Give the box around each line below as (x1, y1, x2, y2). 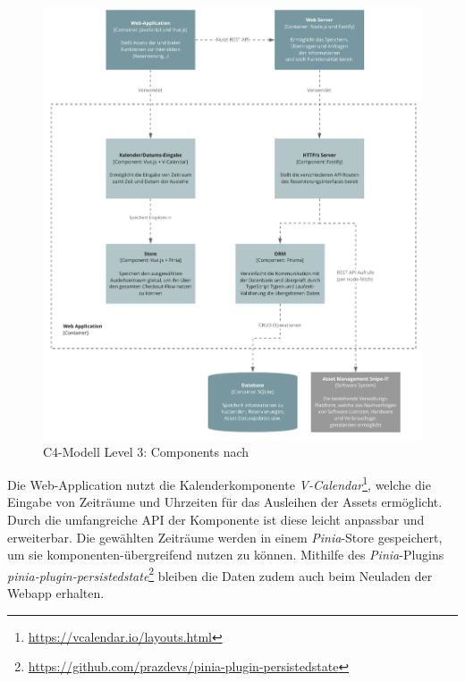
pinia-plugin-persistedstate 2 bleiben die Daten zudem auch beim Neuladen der (7, 563, 433, 585)
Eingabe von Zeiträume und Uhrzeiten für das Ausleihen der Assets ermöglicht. (7, 493, 443, 511)
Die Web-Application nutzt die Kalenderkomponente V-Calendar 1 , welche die (7, 473, 431, 493)
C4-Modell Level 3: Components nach (43, 442, 249, 460)
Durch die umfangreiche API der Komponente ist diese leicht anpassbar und (7, 509, 425, 528)
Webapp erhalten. (7, 584, 105, 602)
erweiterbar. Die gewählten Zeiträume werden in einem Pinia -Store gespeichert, (7, 527, 443, 546)
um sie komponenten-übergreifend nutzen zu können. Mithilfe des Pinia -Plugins (7, 545, 444, 564)
